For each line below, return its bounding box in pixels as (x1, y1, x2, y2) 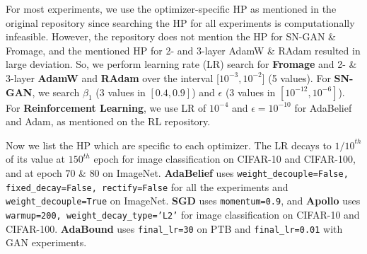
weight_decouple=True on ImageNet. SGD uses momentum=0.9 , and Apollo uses (6, 193, 361, 208)
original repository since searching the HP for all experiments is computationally (6, 15, 355, 30)
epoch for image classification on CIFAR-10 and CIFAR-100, (93, 151, 356, 166)
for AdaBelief (294, 100, 352, 115)
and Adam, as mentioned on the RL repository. (6, 114, 211, 129)
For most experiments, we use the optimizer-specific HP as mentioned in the (6, 1, 337, 16)
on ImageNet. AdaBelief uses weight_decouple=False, (103, 165, 349, 180)
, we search (32, 84, 80, 99)
